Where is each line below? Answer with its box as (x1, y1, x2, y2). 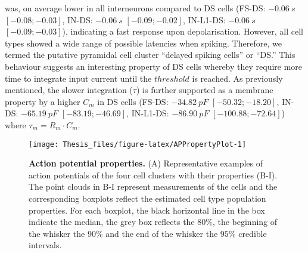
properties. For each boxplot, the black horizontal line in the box (29, 203, 265, 216)
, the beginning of (212, 215, 278, 228)
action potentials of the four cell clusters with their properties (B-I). (29, 168, 278, 181)
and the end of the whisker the (105, 227, 218, 239)
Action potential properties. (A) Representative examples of (29, 157, 263, 169)
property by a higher (5, 95, 80, 107)
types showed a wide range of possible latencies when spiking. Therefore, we (5, 36, 282, 49)
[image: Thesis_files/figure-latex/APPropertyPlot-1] (29, 140, 247, 149)
